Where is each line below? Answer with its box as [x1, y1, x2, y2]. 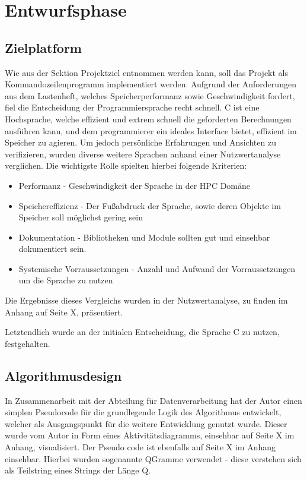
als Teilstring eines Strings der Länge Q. [5, 464, 151, 476]
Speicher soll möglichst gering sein [18, 211, 143, 223]
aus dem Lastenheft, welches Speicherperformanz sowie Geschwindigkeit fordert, [5, 89, 295, 102]
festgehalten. [5, 337, 50, 349]
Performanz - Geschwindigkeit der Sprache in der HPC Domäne [18, 179, 251, 191]
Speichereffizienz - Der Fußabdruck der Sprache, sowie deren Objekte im [18, 199, 281, 211]
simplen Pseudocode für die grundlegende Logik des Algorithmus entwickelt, [5, 406, 282, 418]
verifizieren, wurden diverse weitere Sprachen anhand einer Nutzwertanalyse [5, 147, 281, 160]
